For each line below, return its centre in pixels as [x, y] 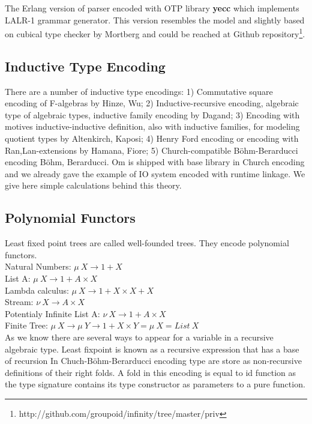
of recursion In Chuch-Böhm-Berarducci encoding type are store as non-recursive [153, 361]
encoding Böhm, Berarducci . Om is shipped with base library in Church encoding [155, 162]
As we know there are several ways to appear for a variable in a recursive [139, 337]
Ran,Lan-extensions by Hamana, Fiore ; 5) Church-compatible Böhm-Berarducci [151, 150]
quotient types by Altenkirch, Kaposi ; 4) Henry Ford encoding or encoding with [152, 138]
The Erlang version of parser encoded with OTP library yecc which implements [152, 8]
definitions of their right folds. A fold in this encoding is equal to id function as [151, 372]
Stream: [19, 302]
